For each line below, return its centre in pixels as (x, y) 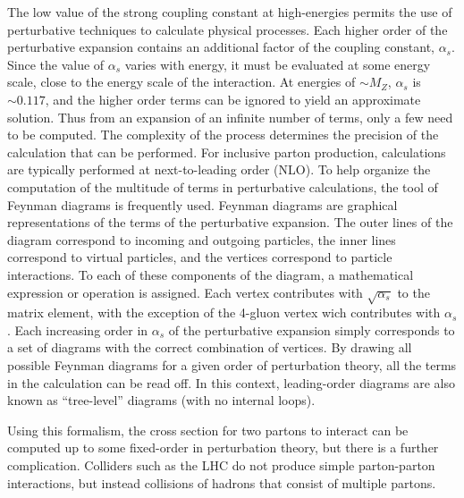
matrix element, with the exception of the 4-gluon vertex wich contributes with (224, 312)
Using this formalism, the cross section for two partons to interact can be (208, 430)
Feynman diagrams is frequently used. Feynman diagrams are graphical (202, 204)
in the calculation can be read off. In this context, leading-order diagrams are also (231, 382)
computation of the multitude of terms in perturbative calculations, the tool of (223, 186)
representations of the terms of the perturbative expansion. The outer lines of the (230, 222)
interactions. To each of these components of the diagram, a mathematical (211, 274)
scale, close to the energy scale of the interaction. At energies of (181, 82)
